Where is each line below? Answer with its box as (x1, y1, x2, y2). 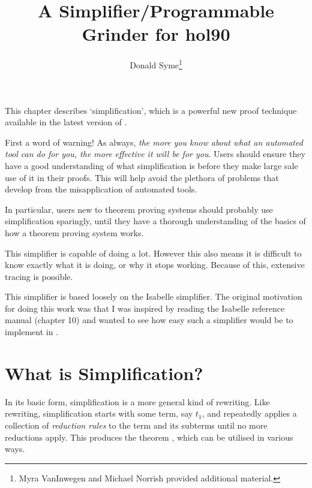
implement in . (5, 326, 59, 338)
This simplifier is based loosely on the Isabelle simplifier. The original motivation (5, 290, 302, 303)
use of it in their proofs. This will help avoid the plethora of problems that (5, 171, 279, 183)
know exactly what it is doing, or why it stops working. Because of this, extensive (5, 258, 305, 271)
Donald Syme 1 (130, 57, 182, 71)
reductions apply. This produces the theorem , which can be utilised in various (5, 430, 293, 443)
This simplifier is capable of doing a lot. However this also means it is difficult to (5, 246, 302, 259)
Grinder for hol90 (82, 22, 230, 46)
